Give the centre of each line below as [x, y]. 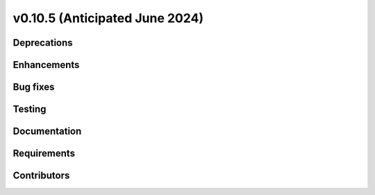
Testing [30, 109]
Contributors [41, 176]
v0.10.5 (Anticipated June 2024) [108, 18]
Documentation [47, 132]
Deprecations [43, 43]
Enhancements [46, 65]
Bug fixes [34, 87]
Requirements [44, 154]
